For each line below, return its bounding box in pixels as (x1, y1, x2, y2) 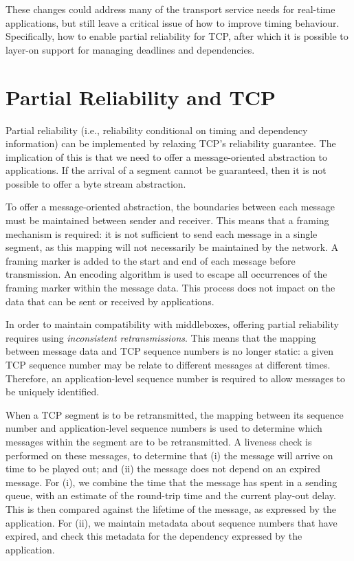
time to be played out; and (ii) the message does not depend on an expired (5, 461, 320, 476)
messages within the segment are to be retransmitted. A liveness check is (5, 434, 312, 448)
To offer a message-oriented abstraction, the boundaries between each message (5, 199, 335, 214)
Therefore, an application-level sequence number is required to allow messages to (5, 371, 346, 385)
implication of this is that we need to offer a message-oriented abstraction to (5, 149, 327, 164)
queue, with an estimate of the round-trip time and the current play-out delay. (5, 488, 336, 503)
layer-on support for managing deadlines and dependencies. (5, 42, 255, 56)
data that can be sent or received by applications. (5, 294, 214, 308)
